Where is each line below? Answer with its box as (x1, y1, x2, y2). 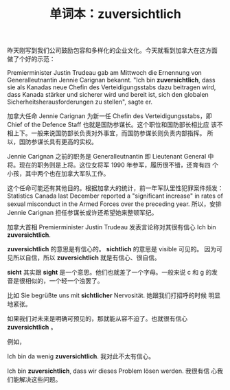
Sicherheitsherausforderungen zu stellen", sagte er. (7, 97, 153, 106)
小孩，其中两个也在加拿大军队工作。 (7, 170, 110, 178)
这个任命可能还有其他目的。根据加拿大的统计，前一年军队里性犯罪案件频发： (7, 184, 224, 192)
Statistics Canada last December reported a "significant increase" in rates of (7, 192, 223, 200)
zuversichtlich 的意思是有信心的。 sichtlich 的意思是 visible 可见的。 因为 (7, 245, 217, 253)
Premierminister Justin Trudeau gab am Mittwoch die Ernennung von (7, 69, 203, 77)
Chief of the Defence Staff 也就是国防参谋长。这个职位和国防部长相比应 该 (7, 121, 218, 129)
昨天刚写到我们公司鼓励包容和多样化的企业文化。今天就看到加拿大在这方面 (7, 46, 218, 55)
